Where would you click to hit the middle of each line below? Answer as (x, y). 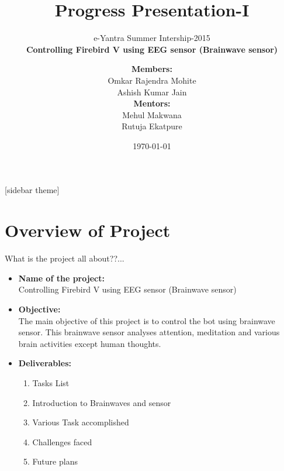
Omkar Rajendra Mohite (152, 80)
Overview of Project (88, 230)
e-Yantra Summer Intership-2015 (152, 38)
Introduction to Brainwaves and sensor (102, 402)
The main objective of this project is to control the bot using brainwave (147, 320)
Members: (152, 69)
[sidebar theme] (32, 190)
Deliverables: (45, 363)
